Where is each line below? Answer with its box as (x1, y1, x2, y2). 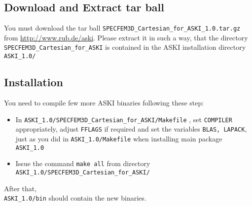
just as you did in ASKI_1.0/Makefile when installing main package (15, 133, 222, 143)
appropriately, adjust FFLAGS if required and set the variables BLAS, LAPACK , (15, 124, 247, 134)
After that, (4, 183, 37, 193)
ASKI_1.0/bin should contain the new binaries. (4, 193, 146, 203)
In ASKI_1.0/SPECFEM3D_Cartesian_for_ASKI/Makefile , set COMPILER (15, 114, 232, 124)
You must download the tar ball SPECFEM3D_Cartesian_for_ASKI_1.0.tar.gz (4, 23, 241, 33)
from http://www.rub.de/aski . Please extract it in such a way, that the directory (4, 32, 248, 42)
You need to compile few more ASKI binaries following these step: (4, 97, 204, 107)
